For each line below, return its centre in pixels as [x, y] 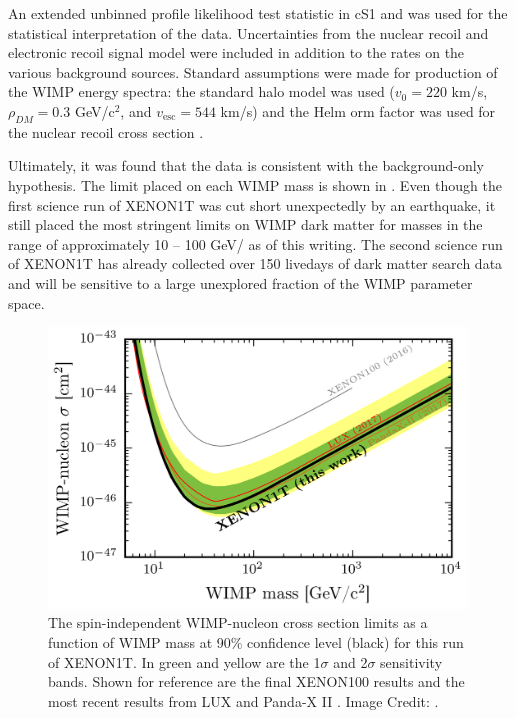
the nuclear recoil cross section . [106, 131]
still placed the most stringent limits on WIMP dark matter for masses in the [245, 224]
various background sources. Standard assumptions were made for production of [253, 71]
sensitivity [411, 661]
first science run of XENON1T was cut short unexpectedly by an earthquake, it [252, 204]
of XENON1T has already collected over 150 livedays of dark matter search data [255, 263]
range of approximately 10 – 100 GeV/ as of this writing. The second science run [255, 243]
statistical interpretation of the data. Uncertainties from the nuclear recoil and [248, 32]
